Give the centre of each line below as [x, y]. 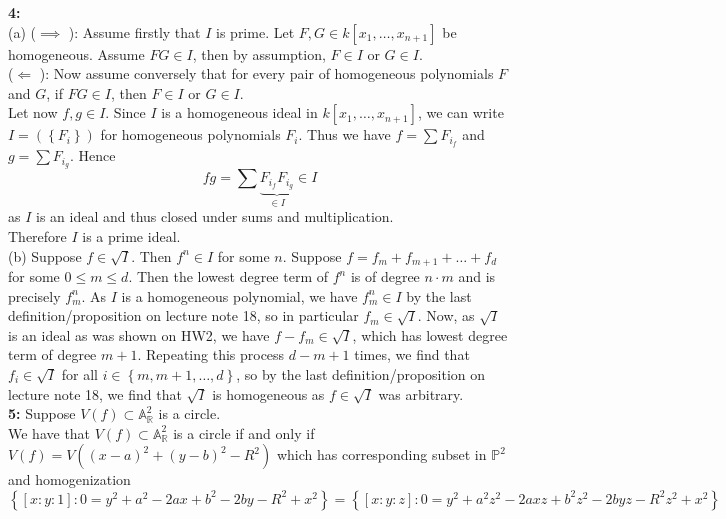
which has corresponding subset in [381, 454]
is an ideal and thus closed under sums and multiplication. [215, 216]
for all [79, 374]
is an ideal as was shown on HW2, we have [139, 334]
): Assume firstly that [134, 31]
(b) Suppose [45, 255]
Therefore [37, 235]
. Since [125, 112]
